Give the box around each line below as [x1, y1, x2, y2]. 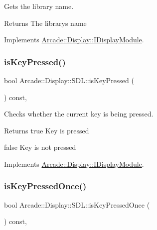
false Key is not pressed [4, 142, 76, 152]
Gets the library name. [4, 1, 74, 11]
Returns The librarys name [4, 17, 87, 28]
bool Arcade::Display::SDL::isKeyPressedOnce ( [4, 199, 150, 210]
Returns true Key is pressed [4, 125, 89, 135]
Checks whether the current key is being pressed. [4, 109, 154, 119]
